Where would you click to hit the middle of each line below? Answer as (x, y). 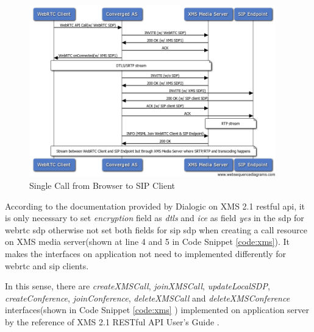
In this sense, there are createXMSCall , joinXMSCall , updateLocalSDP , (137, 286)
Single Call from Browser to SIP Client (102, 185)
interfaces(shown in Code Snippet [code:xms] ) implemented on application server (157, 310)
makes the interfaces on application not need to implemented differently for (146, 254)
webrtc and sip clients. (47, 265)
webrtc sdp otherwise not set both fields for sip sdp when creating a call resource (156, 229)
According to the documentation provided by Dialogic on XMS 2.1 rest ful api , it (155, 206)
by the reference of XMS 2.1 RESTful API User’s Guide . (112, 322)
